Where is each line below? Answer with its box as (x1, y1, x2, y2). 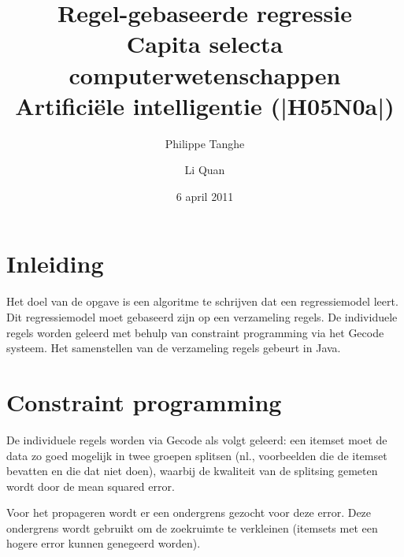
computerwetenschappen (69, 58, 341, 91)
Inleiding (6, 247, 104, 280)
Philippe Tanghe (165, 135, 245, 151)
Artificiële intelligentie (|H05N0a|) (15, 89, 395, 121)
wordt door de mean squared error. (6, 477, 175, 494)
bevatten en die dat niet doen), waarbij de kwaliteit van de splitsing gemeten (6, 462, 378, 479)
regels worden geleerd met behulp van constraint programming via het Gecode (6, 324, 384, 340)
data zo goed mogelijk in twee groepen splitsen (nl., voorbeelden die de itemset (6, 447, 387, 463)
